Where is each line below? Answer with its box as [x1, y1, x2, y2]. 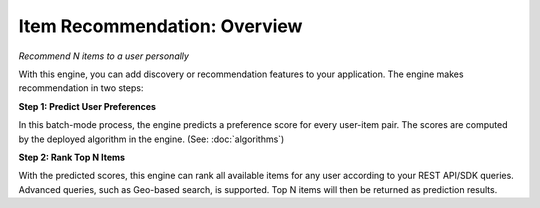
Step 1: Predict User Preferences [18, 100, 157, 112]
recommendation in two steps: [18, 82, 144, 94]
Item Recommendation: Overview [18, 15, 303, 37]
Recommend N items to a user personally [18, 50, 190, 62]
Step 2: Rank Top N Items [18, 151, 125, 163]
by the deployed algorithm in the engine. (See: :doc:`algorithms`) [18, 133, 285, 145]
